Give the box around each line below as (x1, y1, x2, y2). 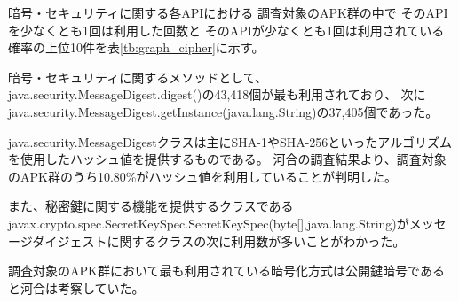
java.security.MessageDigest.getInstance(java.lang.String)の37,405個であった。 (8, 102, 439, 120)
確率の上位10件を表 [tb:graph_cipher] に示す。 (8, 38, 265, 57)
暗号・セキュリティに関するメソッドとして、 (8, 67, 268, 86)
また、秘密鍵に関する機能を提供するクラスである (8, 197, 294, 215)
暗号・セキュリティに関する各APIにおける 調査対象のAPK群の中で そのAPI (8, 4, 448, 21)
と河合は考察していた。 (8, 278, 145, 297)
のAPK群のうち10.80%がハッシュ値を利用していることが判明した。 (8, 166, 398, 185)
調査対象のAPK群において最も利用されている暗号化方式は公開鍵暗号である (8, 261, 445, 280)
